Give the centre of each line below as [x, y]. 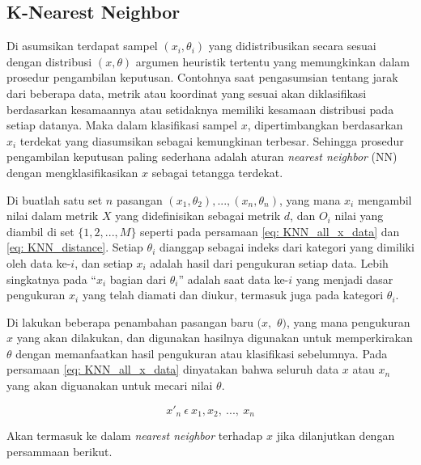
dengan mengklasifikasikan [72, 172]
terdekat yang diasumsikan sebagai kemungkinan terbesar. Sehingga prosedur [212, 140]
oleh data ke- [39, 262]
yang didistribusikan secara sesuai [292, 46]
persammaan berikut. [60, 451]
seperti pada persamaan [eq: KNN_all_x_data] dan [270, 231]
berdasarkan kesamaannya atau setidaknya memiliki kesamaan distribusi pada [200, 109]
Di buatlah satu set [55, 199]
